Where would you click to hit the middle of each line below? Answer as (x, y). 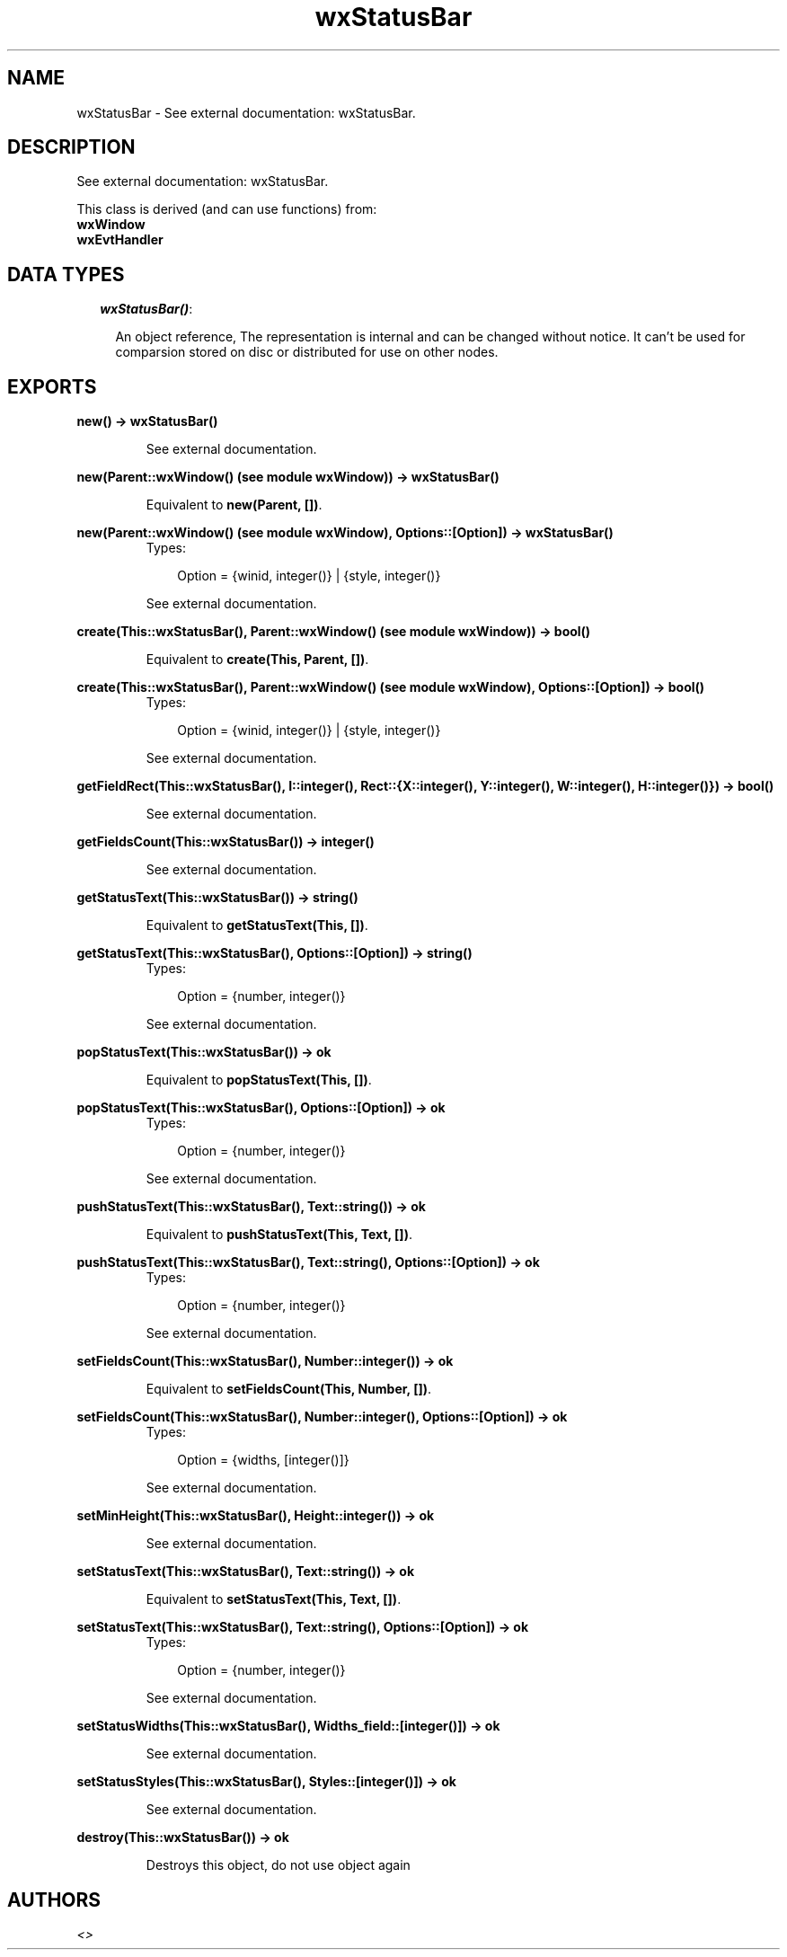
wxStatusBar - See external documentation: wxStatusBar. (246, 112)
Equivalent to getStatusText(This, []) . (257, 925)
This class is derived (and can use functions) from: (227, 209)
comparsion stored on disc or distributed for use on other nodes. (307, 352)
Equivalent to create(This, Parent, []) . (257, 660)
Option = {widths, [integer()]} (263, 1460)
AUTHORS (54, 1899)
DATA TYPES (66, 274)
